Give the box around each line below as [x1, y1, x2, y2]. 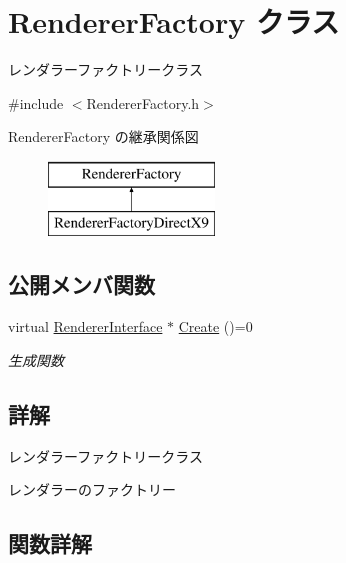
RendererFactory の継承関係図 [8, 126, 199, 147]
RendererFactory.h [86, 92, 200, 113]
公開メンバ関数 [8, 269, 155, 300]
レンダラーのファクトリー [8, 479, 176, 500]
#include [8, 92, 64, 113]
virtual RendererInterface [8, 316, 163, 337]
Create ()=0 [178, 316, 253, 337]
